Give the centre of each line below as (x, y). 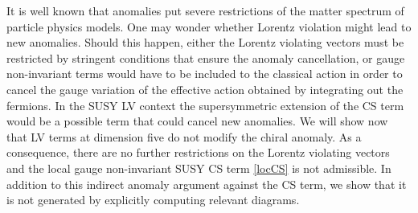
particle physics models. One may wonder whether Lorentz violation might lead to (209, 26)
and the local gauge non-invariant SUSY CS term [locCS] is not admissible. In (199, 168)
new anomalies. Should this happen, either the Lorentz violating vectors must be (205, 42)
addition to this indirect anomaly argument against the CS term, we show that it (207, 184)
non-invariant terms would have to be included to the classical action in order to (205, 74)
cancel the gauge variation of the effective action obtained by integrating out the (205, 89)
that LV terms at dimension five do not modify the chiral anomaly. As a (184, 136)
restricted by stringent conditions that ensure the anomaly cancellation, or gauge (206, 57)
